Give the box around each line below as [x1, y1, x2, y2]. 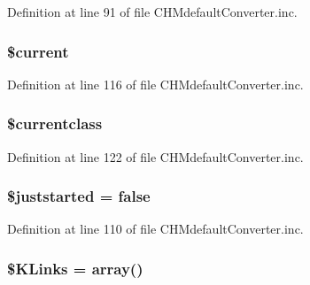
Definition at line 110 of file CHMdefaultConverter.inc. [7, 220, 304, 238]
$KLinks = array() [7, 257, 143, 279]
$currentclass [7, 112, 103, 135]
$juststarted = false [7, 185, 151, 207]
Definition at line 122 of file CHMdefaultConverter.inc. [7, 147, 304, 166]
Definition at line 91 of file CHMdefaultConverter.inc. [7, 3, 298, 20]
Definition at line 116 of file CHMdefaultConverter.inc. [7, 74, 304, 93]
